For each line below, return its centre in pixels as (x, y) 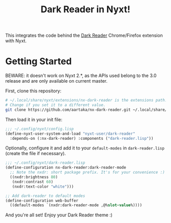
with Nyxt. (16, 41)
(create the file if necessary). (36, 154)
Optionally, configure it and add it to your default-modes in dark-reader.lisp (85, 148)
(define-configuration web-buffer (42, 201)
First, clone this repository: (33, 91)
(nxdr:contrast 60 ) (33, 182)
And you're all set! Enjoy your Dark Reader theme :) (59, 215)
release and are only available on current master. (56, 81)
